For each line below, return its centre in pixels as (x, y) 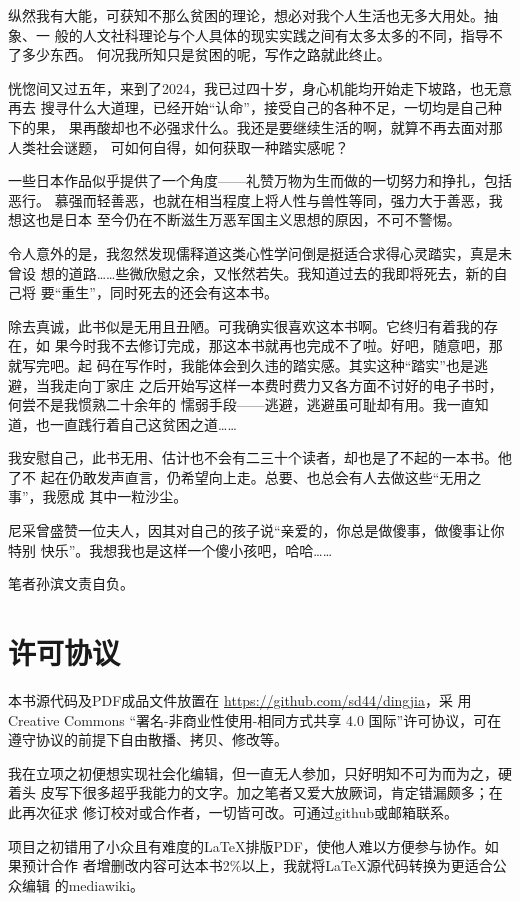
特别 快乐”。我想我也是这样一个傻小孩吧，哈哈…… (170, 549)
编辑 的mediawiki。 (83, 884)
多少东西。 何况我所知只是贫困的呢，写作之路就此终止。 (206, 54)
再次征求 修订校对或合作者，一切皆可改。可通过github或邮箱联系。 (239, 811)
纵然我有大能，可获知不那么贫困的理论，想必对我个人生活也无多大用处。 (246, 15)
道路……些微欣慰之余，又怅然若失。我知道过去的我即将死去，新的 (281, 272)
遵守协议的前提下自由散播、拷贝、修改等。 (148, 739)
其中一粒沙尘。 (138, 496)
